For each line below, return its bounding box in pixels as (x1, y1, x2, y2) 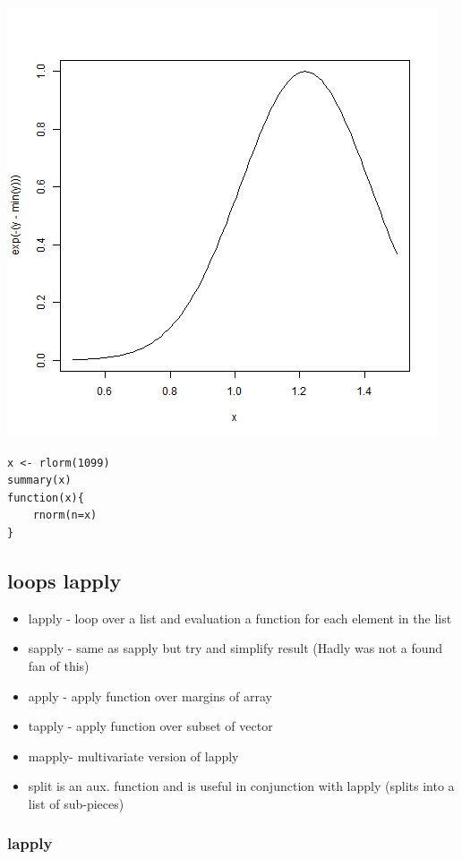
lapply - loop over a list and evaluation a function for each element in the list (28, 608, 452, 627)
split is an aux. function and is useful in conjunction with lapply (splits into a (28, 777, 455, 795)
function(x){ (7, 491, 84, 504)
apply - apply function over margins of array (28, 686, 272, 705)
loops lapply (7, 566, 122, 594)
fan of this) (28, 656, 90, 674)
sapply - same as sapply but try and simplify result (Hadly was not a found (28, 639, 443, 657)
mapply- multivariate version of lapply (28, 746, 239, 765)
